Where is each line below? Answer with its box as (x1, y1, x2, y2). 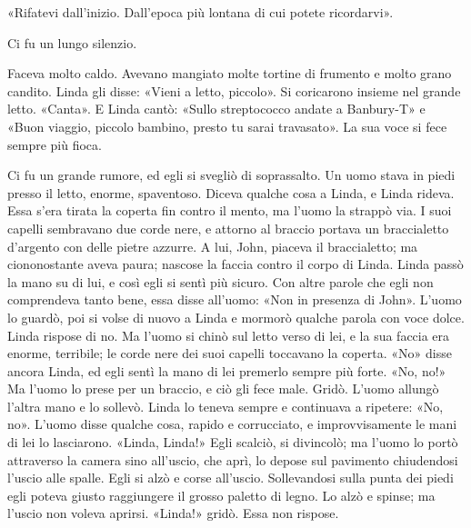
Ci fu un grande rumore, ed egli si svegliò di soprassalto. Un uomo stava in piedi (7, 165, 456, 184)
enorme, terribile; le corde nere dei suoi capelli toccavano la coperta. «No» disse (7, 344, 452, 363)
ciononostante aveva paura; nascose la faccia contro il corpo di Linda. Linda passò (7, 254, 464, 274)
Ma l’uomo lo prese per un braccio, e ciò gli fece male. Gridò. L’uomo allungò (7, 379, 439, 398)
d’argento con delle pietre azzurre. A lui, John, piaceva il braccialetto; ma (7, 236, 418, 255)
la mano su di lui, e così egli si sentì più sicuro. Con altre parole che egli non (7, 272, 434, 291)
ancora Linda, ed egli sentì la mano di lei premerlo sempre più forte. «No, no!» (7, 361, 446, 380)
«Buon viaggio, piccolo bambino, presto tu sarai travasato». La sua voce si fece (7, 116, 447, 135)
